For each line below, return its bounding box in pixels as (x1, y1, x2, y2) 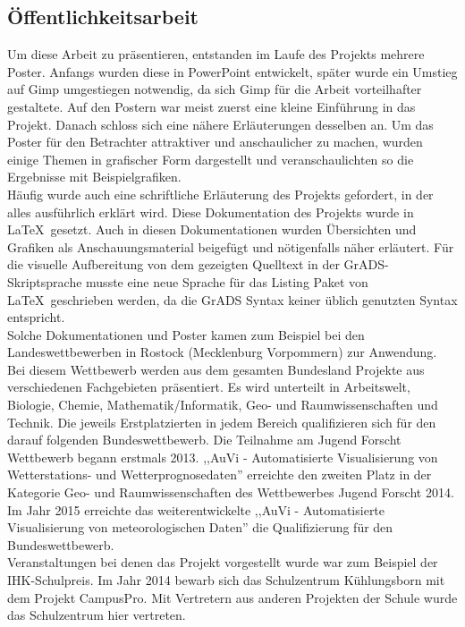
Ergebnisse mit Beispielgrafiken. (7, 167, 182, 186)
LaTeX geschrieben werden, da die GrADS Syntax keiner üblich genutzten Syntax (7, 290, 458, 309)
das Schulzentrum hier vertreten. (7, 606, 186, 624)
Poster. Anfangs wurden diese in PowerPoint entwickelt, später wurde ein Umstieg (7, 62, 458, 80)
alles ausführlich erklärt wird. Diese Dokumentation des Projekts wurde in (7, 202, 414, 221)
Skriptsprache (7, 272, 82, 291)
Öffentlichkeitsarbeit (7, 3, 199, 30)
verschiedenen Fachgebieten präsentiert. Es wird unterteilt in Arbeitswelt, (7, 377, 410, 396)
